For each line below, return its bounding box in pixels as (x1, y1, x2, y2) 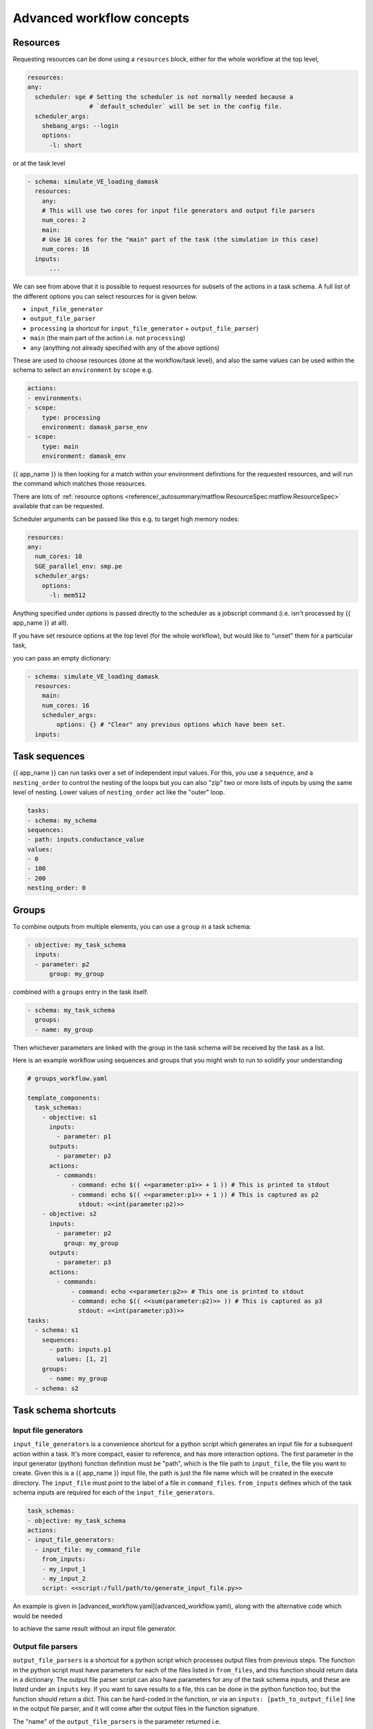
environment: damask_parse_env (41, 423, 148, 431)
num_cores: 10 (35, 553, 83, 560)
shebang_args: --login (41, 122, 119, 129)
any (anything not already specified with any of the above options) (30, 343, 220, 352)
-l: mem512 (49, 591, 86, 599)
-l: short (49, 141, 83, 149)
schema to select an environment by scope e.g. (12, 366, 153, 374)
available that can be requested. (12, 502, 104, 510)
